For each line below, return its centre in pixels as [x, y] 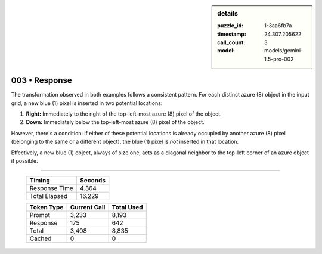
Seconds [92, 181]
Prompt [40, 215]
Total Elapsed [49, 196]
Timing [40, 181]
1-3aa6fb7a [278, 26]
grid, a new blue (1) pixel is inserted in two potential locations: [87, 103]
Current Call [88, 207]
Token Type [47, 207]
